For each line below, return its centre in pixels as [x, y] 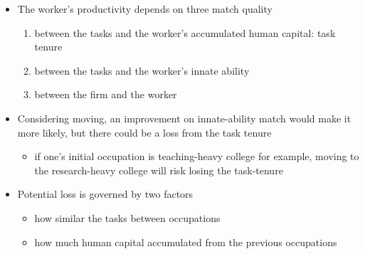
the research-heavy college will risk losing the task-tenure [159, 170]
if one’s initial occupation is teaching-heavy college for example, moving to [197, 156]
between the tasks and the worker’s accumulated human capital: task [185, 32]
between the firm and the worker [106, 94]
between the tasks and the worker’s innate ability [142, 70]
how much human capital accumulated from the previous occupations [186, 242]
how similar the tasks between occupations [127, 217]
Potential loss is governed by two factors [105, 194]
